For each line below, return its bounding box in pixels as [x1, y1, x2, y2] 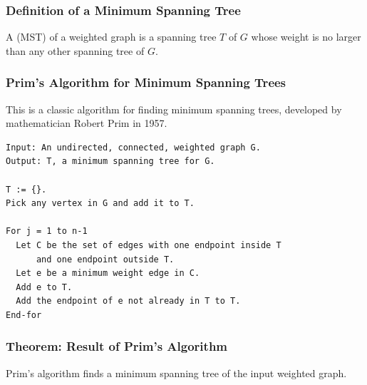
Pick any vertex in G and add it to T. [6, 198, 195, 209]
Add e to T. [16, 282, 73, 292]
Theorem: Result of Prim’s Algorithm [6, 337, 228, 355]
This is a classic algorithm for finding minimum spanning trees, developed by [6, 101, 342, 116]
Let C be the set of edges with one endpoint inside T [16, 240, 281, 250]
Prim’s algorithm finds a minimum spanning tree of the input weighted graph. [6, 365, 347, 380]
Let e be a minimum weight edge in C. [16, 268, 200, 279]
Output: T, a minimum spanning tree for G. [6, 156, 215, 167]
